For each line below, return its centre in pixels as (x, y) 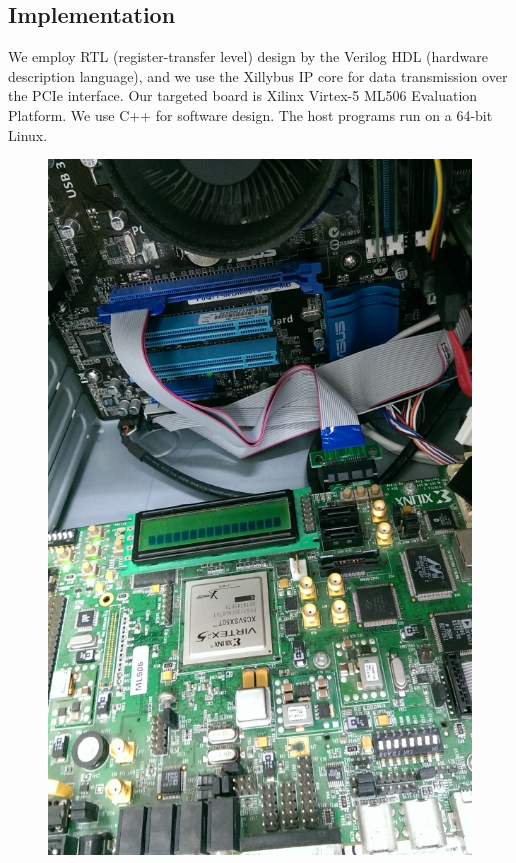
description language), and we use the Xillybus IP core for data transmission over (258, 75)
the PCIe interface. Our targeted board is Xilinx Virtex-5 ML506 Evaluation (243, 95)
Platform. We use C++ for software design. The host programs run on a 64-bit (250, 114)
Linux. (28, 134)
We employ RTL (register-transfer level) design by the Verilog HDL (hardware (248, 56)
